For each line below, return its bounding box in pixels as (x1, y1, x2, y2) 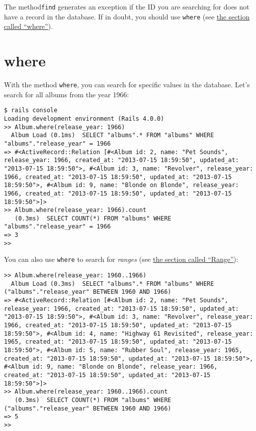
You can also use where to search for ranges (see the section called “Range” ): (4, 254, 239, 264)
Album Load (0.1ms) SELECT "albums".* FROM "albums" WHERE (11, 132, 214, 139)
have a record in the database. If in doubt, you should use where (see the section (4, 11, 250, 21)
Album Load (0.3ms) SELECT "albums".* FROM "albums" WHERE (11, 280, 214, 287)
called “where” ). (4, 21, 53, 31)
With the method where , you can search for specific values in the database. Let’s (4, 79, 250, 90)
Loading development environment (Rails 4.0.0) (4, 115, 165, 122)
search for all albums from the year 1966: (4, 89, 129, 99)
